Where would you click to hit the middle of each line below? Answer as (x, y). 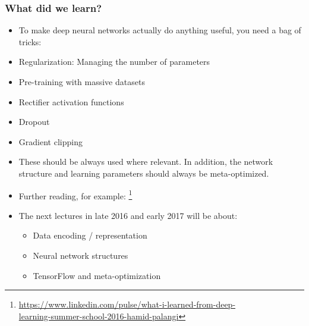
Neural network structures (81, 255)
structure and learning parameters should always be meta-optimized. (144, 173)
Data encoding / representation (90, 235)
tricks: (30, 41)
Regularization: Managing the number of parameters (114, 62)
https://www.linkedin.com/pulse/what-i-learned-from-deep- (127, 304)
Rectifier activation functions (71, 101)
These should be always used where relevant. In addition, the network (146, 162)
